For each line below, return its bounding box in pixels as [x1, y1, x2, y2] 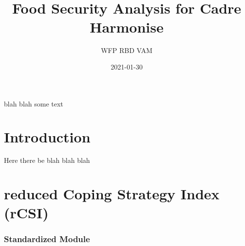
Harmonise [90, 17, 164, 37]
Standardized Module [4, 233, 90, 245]
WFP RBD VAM [101, 45, 152, 55]
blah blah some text [4, 98, 63, 108]
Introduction [4, 127, 91, 147]
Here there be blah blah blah [4, 155, 90, 165]
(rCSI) [4, 203, 49, 223]
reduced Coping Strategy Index [4, 184, 220, 203]
